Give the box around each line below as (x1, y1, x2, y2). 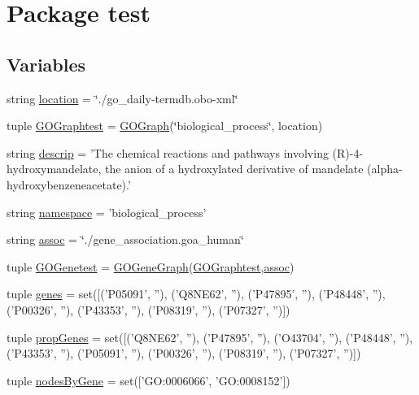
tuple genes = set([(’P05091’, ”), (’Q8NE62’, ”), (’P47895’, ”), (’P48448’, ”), (7, 285, 386, 302)
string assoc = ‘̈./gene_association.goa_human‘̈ (7, 231, 244, 248)
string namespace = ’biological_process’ (7, 203, 207, 220)
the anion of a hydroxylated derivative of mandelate (105, 160, 364, 177)
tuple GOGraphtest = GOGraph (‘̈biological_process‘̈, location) (7, 117, 323, 134)
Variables (7, 51, 86, 76)
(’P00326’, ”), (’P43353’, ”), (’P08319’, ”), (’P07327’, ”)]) (7, 301, 290, 318)
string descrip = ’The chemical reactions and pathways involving (7, 144, 329, 161)
